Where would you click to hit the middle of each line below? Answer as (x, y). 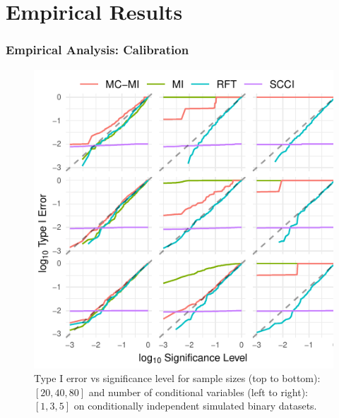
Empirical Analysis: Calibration (97, 50)
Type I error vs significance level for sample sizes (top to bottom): (177, 378)
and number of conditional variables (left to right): (198, 392)
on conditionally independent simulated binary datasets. (195, 406)
